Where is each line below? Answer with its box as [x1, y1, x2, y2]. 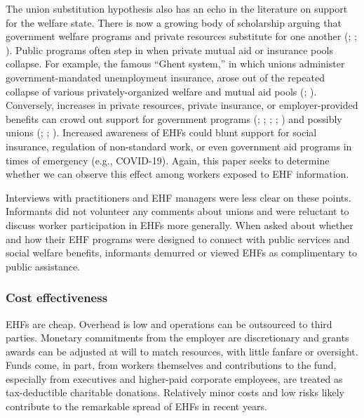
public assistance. [6, 259, 81, 273]
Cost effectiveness [6, 289, 108, 306]
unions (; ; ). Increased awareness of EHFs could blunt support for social [6, 125, 317, 140]
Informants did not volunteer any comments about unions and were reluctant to [6, 204, 349, 218]
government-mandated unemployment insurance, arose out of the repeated [6, 70, 325, 84]
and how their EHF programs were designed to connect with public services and [6, 231, 350, 246]
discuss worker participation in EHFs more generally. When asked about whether [6, 217, 353, 232]
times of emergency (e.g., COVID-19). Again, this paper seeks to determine [6, 152, 330, 167]
